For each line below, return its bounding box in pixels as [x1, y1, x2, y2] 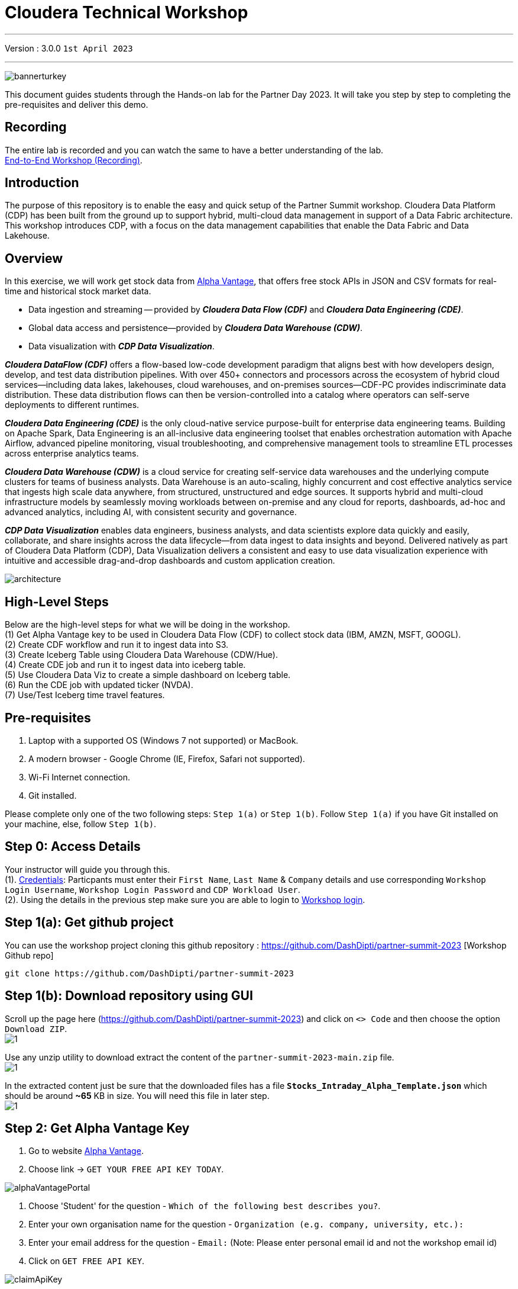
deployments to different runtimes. [5, 400, 140, 410]
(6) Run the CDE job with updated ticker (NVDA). [5, 680, 193, 690]
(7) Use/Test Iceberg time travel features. [5, 690, 165, 700]
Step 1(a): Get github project [5, 915, 174, 930]
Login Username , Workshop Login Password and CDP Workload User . [5, 884, 300, 895]
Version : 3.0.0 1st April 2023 [5, 43, 133, 53]
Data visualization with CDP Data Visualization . [28, 341, 215, 352]
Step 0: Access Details [5, 839, 141, 854]
